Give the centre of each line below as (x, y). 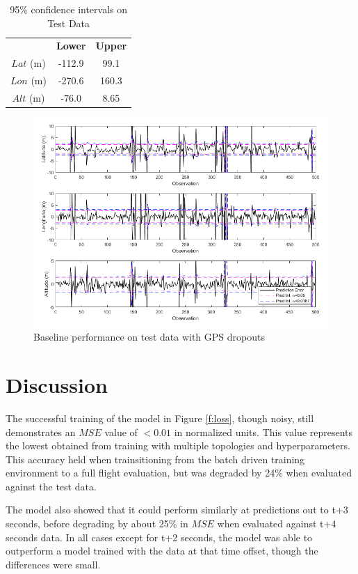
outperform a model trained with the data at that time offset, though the (162, 551)
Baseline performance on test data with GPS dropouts (149, 337)
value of (121, 432)
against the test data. (51, 486)
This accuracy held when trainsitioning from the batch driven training (155, 459)
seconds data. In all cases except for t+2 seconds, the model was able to (159, 537)
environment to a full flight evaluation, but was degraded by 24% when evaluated (179, 473)
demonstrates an (41, 432)
